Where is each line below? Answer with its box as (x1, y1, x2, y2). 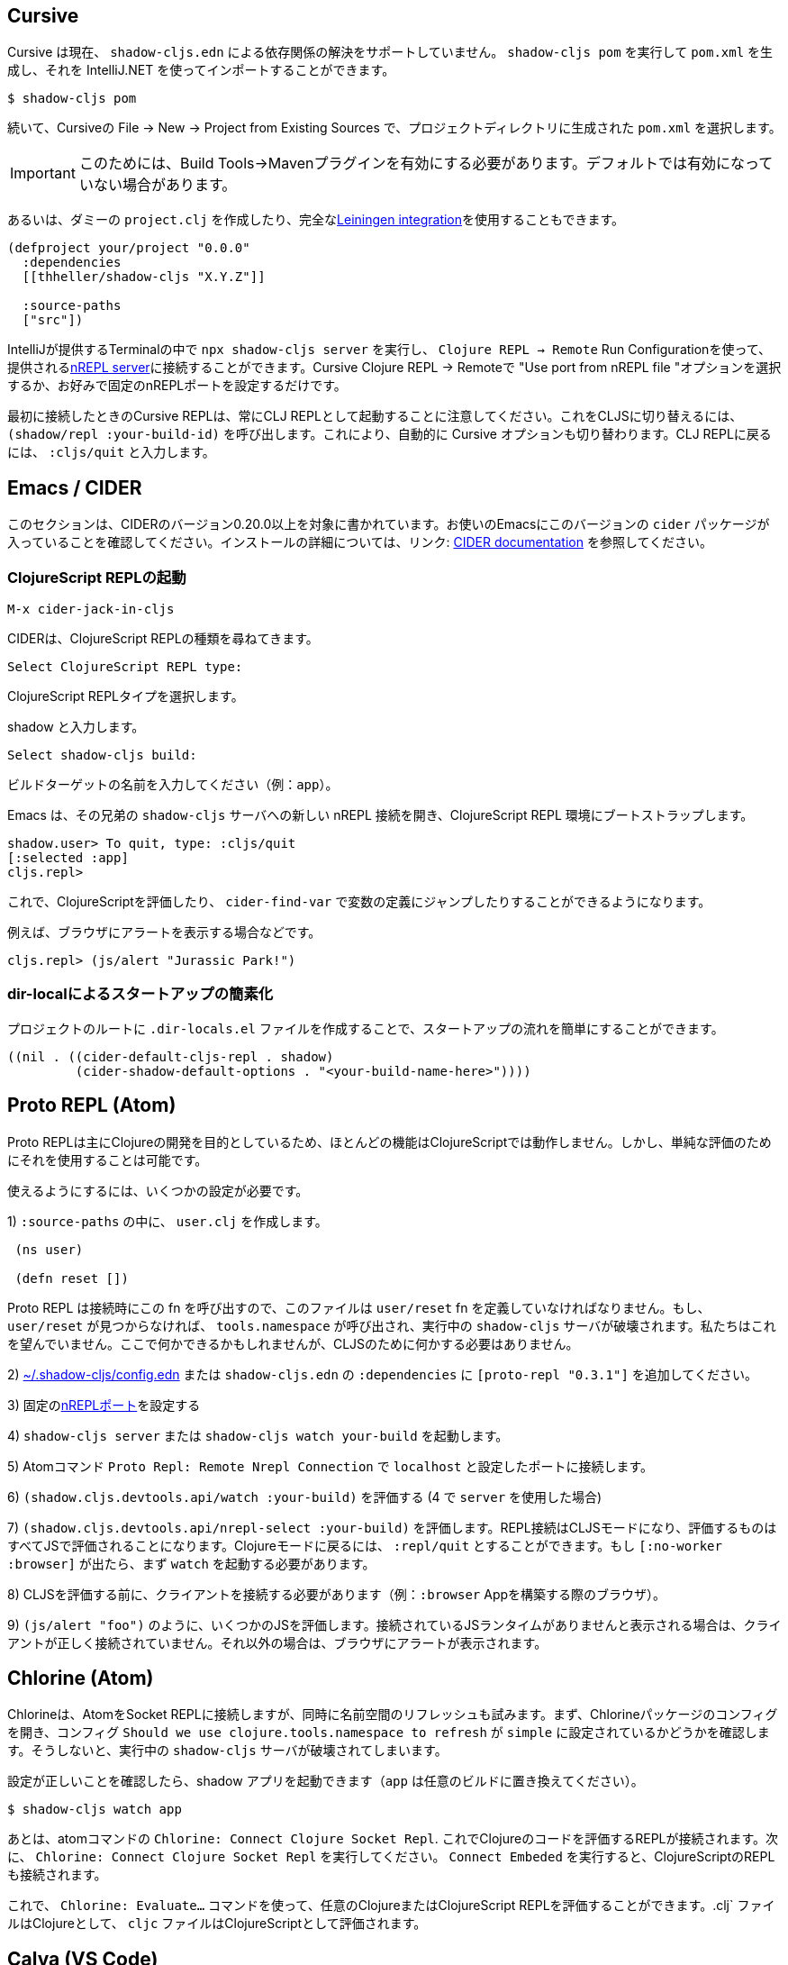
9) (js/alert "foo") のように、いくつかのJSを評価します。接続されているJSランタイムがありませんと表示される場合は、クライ (7, 1616, 782, 1633)
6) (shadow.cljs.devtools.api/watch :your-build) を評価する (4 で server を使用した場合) (7, 1488, 602, 1505)
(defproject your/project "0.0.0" (7, 241, 250, 256)
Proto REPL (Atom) (7, 1094, 177, 1117)
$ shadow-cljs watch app (7, 1802, 182, 1817)
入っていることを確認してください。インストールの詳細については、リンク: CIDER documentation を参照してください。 (7, 534, 713, 550)
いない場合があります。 (78, 176, 237, 195)
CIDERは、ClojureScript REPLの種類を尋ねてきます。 (7, 631, 319, 647)
